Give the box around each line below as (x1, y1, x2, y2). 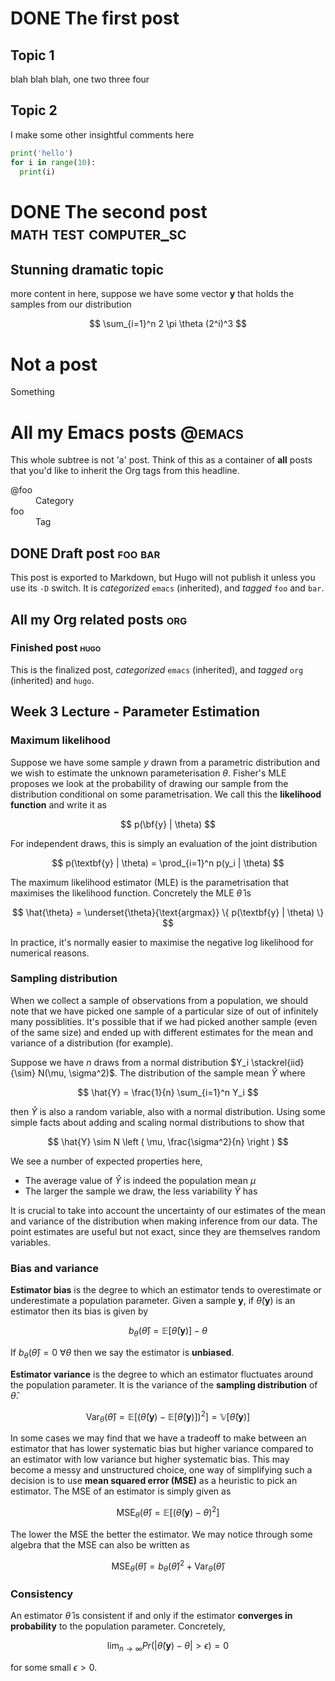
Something (10, 386, 55, 398)
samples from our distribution (10, 298, 132, 311)
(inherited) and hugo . (10, 674, 95, 686)
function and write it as (10, 798, 108, 811)
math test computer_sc (10, 222, 187, 244)
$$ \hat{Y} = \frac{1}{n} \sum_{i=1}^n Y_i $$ (77, 1086, 259, 1098)
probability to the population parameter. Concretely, (10, 1620, 226, 1632)
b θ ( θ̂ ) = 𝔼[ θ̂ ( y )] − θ (128, 1325, 208, 1339)
